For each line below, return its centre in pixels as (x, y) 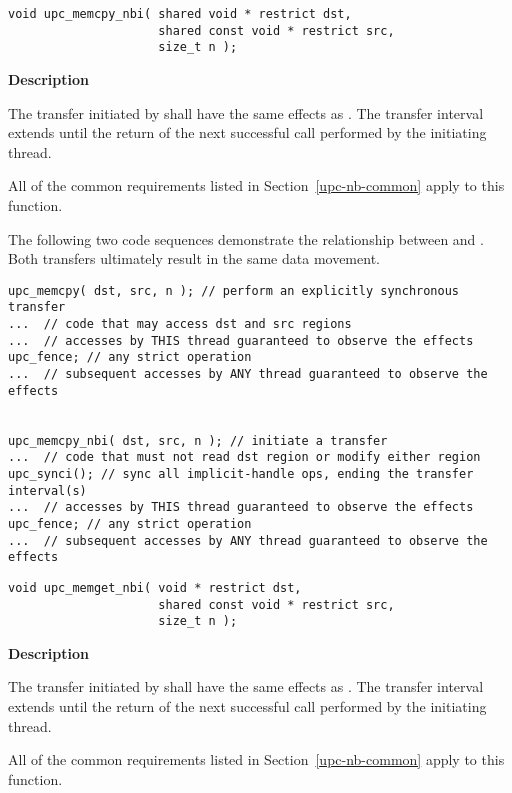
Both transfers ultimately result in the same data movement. (194, 258)
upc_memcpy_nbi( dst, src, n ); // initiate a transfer (198, 440)
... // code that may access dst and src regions (180, 324)
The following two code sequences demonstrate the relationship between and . (246, 238)
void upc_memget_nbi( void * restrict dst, (155, 587)
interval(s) (47, 490)
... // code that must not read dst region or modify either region (244, 457)
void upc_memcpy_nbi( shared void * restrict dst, (180, 14)
